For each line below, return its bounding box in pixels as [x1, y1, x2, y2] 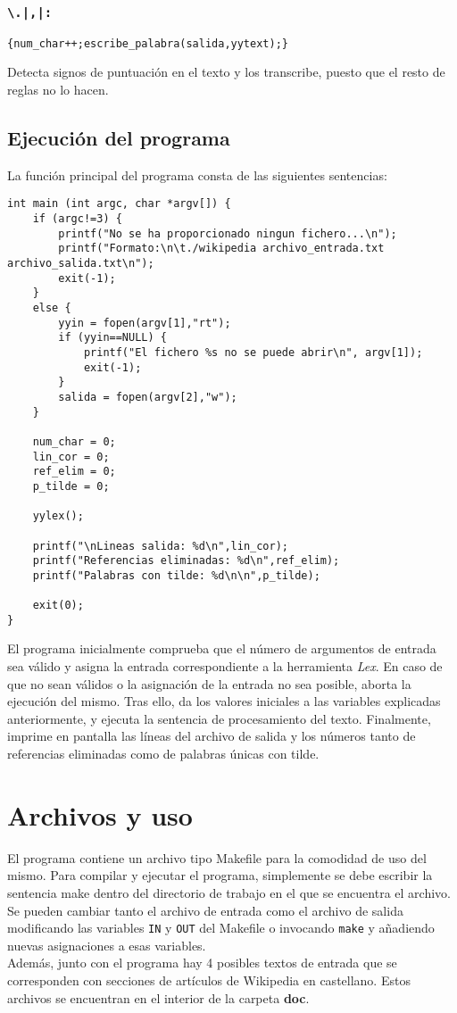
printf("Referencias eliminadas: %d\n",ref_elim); [32, 554, 340, 568]
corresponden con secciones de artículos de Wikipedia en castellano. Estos [7, 970, 411, 989]
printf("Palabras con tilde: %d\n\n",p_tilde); [32, 569, 320, 582]
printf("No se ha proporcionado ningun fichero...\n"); [58, 227, 397, 240]
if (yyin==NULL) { [58, 331, 167, 345]
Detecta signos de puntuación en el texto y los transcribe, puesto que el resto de [7, 62, 445, 81]
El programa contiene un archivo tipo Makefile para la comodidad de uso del [7, 848, 427, 867]
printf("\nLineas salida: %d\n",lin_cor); [32, 539, 288, 552]
